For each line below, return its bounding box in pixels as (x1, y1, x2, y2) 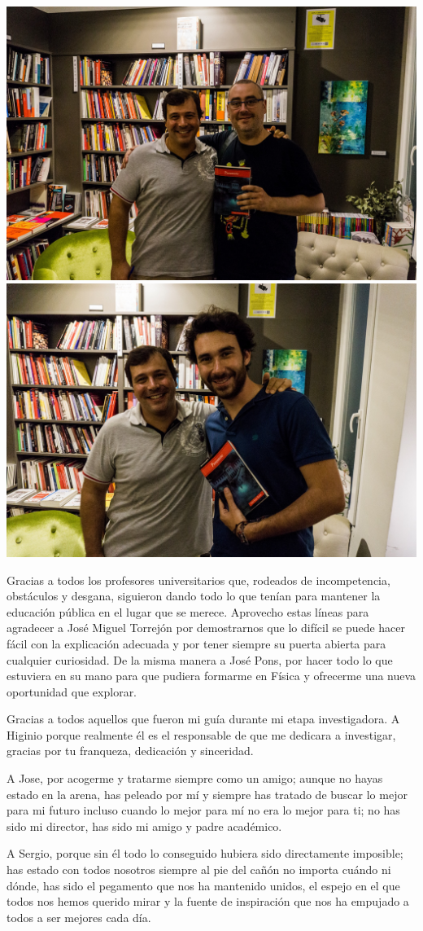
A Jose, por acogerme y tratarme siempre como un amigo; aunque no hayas (7, 770, 383, 787)
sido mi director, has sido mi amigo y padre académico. (7, 817, 282, 834)
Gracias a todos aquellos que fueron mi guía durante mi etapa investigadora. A (7, 710, 400, 727)
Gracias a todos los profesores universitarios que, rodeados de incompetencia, (7, 571, 390, 588)
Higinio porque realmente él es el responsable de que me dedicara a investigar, (7, 726, 396, 743)
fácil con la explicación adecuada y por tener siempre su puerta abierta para (7, 635, 386, 652)
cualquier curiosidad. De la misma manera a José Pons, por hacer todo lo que (7, 651, 393, 668)
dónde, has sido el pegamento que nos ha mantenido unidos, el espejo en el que (7, 876, 400, 894)
